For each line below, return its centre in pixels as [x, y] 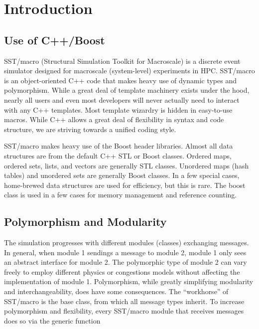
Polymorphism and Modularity [85, 222]
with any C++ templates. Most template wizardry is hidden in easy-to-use [118, 109]
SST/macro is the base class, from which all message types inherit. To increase [124, 301]
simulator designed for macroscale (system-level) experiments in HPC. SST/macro [129, 71]
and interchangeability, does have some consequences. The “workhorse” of [116, 291]
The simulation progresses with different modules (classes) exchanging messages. [127, 243]
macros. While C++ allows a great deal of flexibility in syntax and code [114, 119]
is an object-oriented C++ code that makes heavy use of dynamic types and [120, 80]
